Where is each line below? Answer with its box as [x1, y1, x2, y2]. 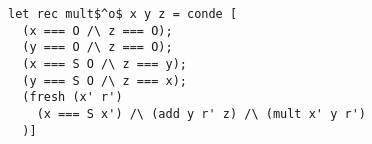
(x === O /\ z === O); [22, 23, 173, 38]
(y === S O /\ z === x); [22, 73, 187, 88]
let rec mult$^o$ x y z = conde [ [8, 7, 238, 21]
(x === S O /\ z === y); [22, 56, 187, 71]
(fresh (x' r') [22, 90, 123, 105]
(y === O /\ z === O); [22, 40, 173, 55]
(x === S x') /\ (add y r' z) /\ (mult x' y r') [36, 106, 366, 121]
